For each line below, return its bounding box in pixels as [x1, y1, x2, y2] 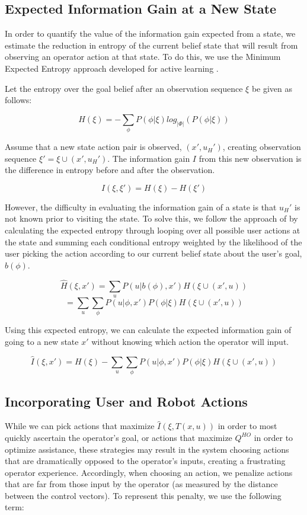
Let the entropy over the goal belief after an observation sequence [5, 82, 243, 94]
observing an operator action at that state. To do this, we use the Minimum [5, 50, 281, 63]
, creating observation [222, 140, 301, 153]
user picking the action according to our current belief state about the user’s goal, [5, 247, 302, 260]
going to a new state [5, 335, 79, 347]
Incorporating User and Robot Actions [5, 392, 248, 410]
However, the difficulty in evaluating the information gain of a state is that [5, 200, 277, 213]
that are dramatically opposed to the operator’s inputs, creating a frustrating [5, 455, 286, 467]
